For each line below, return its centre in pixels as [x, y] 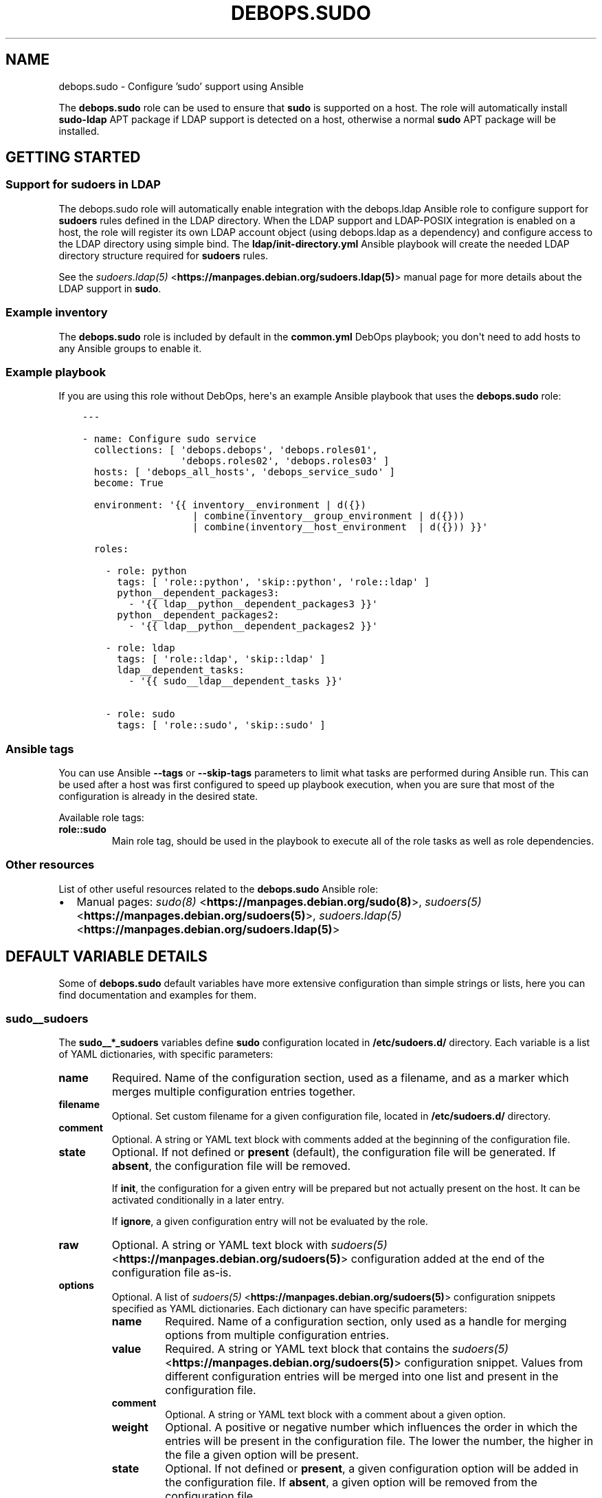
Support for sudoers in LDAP [83, 185]
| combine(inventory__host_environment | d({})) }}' [340, 527]
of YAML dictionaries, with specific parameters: [166, 1054]
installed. [79, 131]
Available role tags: [101, 818]
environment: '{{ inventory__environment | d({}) [230, 505]
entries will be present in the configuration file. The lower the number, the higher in [379, 1441]
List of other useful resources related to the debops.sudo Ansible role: [219, 889]
